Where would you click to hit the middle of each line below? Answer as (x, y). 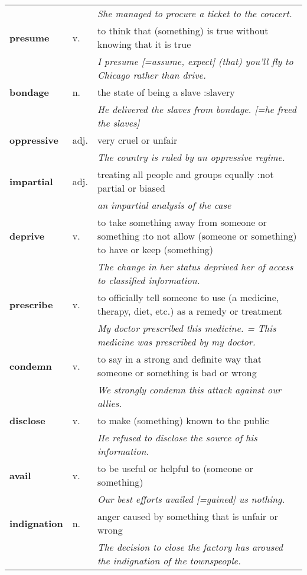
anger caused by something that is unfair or (187, 516)
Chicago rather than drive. (151, 75)
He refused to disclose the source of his (177, 437)
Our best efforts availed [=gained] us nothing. (191, 499)
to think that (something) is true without (183, 30)
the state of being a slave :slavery (166, 92)
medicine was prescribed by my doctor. (176, 342)
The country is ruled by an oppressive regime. (191, 157)
